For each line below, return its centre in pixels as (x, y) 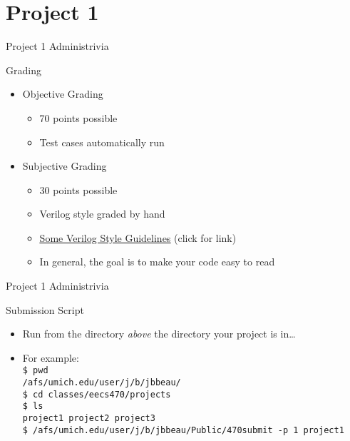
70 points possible (78, 117)
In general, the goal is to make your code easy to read (157, 262)
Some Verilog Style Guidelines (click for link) (138, 237)
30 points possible (78, 189)
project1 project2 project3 (89, 419)
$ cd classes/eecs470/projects (97, 394)
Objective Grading (63, 94)
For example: (51, 357)
